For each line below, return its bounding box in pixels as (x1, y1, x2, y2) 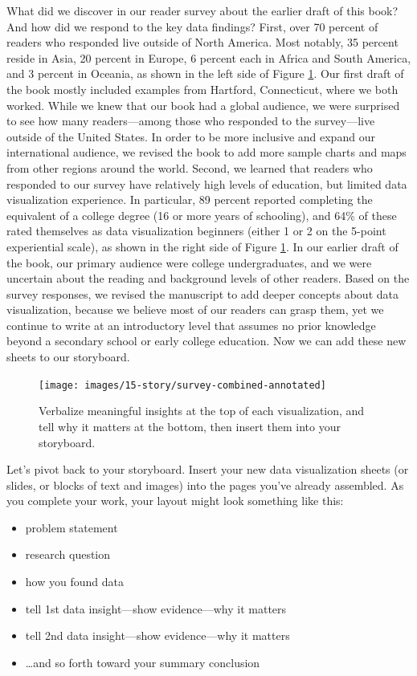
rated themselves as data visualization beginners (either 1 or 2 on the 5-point (6, 222, 386, 239)
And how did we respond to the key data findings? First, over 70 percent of (6, 18, 378, 35)
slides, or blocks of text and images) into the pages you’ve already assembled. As (6, 476, 404, 493)
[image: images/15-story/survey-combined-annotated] (39, 379, 326, 391)
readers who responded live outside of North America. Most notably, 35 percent (6, 34, 399, 51)
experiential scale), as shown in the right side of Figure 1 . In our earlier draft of (6, 238, 399, 255)
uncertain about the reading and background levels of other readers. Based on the (6, 270, 410, 287)
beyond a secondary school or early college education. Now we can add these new (6, 332, 407, 349)
